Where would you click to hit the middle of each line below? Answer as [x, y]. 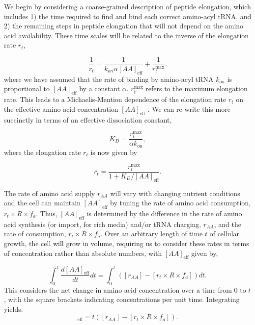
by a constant [100, 88]
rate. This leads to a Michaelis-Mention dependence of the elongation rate [115, 99]
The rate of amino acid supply [50, 193]
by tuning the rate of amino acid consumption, [181, 203]
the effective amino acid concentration [61, 109]
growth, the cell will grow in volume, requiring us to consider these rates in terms [127, 243]
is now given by [114, 152]
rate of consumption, [35, 234]
